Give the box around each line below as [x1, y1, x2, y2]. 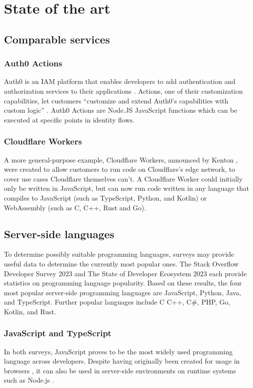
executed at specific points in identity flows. [4, 114, 135, 124]
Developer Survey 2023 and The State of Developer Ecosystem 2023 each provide [4, 268, 247, 278]
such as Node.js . [4, 375, 54, 385]
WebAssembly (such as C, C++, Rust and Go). [4, 202, 147, 212]
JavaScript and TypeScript [4, 327, 112, 339]
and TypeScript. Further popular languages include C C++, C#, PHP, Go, [4, 297, 230, 307]
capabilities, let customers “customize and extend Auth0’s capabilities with [4, 95, 229, 105]
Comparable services [4, 31, 110, 46]
